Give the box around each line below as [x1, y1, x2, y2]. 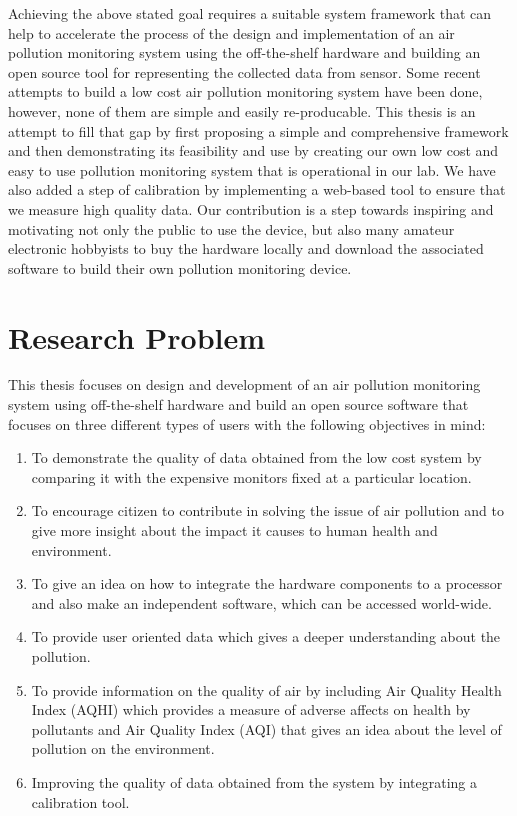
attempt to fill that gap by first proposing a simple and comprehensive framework [8, 120, 509, 141]
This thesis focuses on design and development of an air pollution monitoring [8, 374, 481, 395]
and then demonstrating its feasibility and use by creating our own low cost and [8, 140, 499, 161]
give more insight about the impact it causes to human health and [31, 520, 438, 540]
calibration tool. [31, 791, 130, 812]
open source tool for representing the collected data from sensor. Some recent [8, 61, 481, 82]
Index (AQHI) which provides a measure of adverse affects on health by [31, 699, 471, 720]
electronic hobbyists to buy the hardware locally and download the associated [8, 238, 484, 259]
